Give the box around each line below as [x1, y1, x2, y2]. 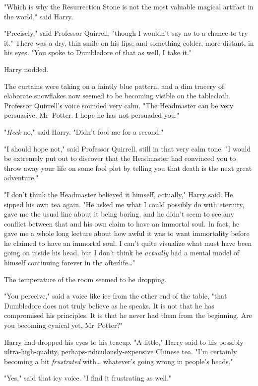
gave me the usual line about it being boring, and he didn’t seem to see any [4, 209, 234, 219]
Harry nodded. [4, 64, 49, 74]
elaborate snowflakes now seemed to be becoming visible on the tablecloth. [4, 90, 231, 101]
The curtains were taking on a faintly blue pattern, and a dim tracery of [4, 80, 224, 91]
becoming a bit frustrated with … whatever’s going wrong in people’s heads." [4, 356, 233, 366]
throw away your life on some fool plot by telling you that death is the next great [4, 162, 252, 173]
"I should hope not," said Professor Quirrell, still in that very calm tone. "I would [4, 143, 251, 154]
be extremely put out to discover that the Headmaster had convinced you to [4, 153, 236, 163]
